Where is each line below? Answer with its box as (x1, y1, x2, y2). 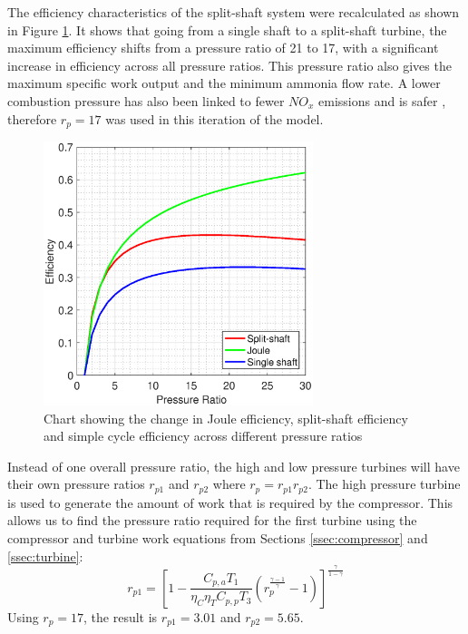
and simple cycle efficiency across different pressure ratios (44, 426, 363, 445)
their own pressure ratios (7, 474, 145, 493)
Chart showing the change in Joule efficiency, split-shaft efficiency (44, 408, 408, 427)
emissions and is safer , (318, 91, 446, 110)
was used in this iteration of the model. (105, 109, 324, 128)
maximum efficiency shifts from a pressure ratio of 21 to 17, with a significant (7, 38, 439, 57)
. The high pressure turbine (307, 474, 461, 493)
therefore (7, 109, 57, 128)
